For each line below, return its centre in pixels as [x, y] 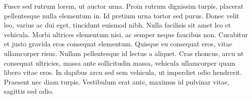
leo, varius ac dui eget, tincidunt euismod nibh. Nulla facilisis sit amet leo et [118, 25]
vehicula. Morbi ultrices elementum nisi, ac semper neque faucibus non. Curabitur [126, 34]
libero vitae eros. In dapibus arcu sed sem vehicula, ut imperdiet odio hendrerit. [123, 72]
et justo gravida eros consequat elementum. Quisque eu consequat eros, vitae [118, 44]
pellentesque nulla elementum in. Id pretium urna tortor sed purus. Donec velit [122, 15]
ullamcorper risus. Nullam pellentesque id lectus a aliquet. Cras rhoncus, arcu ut [124, 53]
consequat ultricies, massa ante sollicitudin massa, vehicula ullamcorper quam [120, 63]
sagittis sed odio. [29, 91]
